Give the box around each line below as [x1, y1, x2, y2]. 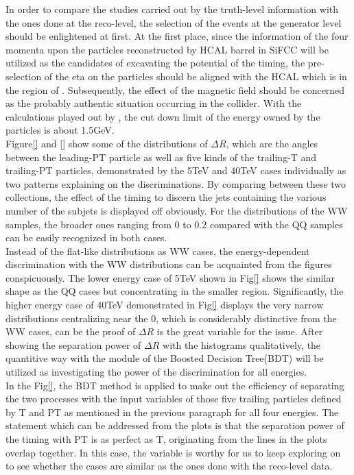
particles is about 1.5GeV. [5, 123, 115, 137]
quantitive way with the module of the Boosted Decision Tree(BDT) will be [5, 351, 324, 365]
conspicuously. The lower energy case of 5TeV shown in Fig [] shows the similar [5, 270, 335, 284]
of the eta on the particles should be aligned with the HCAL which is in [44, 69, 347, 83]
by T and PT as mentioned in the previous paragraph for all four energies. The [5, 404, 339, 419]
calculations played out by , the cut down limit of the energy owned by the [5, 109, 320, 123]
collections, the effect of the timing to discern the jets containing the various [5, 190, 327, 204]
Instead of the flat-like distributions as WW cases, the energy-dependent [5, 243, 310, 258]
